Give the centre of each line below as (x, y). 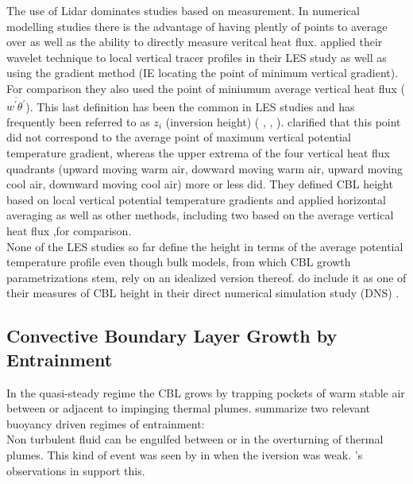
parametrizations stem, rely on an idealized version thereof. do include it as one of (206, 277)
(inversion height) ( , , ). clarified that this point (283, 121)
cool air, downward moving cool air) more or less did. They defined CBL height (200, 184)
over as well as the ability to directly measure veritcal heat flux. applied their (195, 42)
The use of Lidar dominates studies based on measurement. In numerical (183, 10)
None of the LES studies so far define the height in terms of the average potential (205, 246)
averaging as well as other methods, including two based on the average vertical (200, 215)
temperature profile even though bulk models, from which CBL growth (179, 262)
